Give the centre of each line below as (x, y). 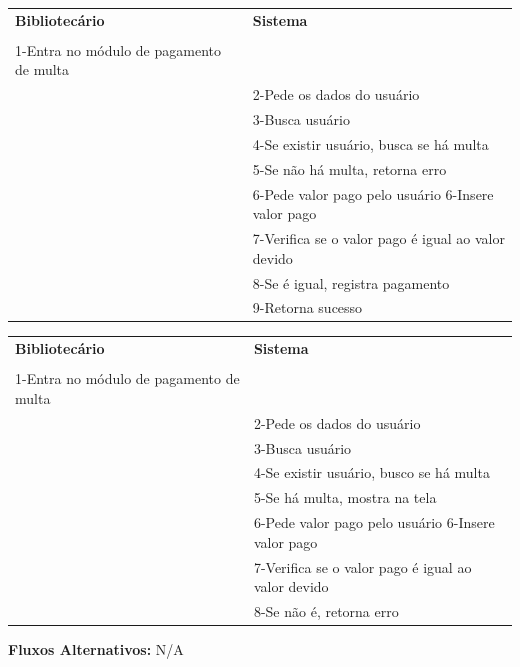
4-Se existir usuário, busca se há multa (370, 143)
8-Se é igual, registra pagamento (351, 282)
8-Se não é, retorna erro (326, 611)
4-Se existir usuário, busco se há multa (371, 472)
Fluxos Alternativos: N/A (96, 649)
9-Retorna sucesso (307, 307)
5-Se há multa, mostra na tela (345, 497)
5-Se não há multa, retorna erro (349, 168)
